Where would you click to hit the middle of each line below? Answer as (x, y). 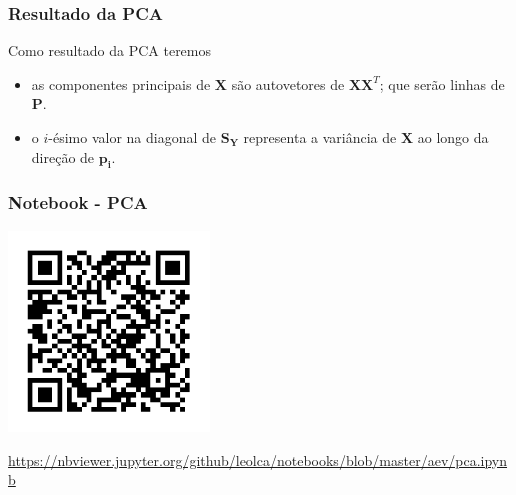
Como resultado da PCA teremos (110, 50)
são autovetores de (288, 83)
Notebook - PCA (78, 202)
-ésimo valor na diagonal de (132, 137)
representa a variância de (320, 137)
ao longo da (453, 137)
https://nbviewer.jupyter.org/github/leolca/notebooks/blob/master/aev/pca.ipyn (258, 459)
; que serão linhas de (442, 83)
